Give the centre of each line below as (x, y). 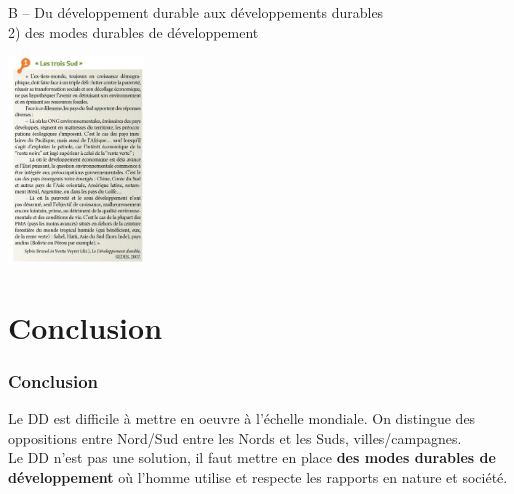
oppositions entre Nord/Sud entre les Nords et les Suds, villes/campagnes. (235, 437)
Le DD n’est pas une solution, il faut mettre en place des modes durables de (252, 457)
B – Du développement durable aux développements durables (196, 12)
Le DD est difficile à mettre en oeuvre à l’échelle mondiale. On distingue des (242, 418)
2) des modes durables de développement (133, 31)
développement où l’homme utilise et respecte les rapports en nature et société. (258, 477)
